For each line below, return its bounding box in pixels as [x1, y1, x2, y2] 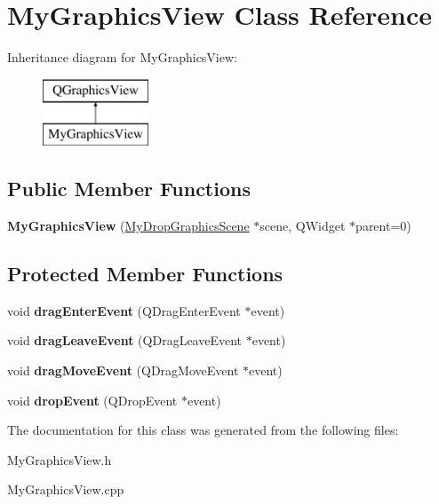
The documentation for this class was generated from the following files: [7, 421, 399, 439]
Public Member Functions [7, 175, 251, 202]
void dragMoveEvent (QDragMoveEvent [7, 361, 239, 380]
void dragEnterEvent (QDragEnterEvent [7, 301, 241, 319]
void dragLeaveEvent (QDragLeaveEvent [7, 331, 243, 350]
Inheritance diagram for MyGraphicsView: [7, 48, 237, 67]
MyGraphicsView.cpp [7, 480, 124, 499]
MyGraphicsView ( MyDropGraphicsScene [7, 217, 250, 235]
